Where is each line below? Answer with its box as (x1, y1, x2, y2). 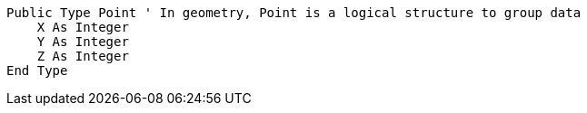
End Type (6, 63, 68, 78)
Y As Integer (36, 34, 129, 49)
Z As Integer (36, 49, 129, 63)
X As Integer (36, 20, 129, 34)
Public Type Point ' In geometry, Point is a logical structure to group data (6, 5, 582, 20)
